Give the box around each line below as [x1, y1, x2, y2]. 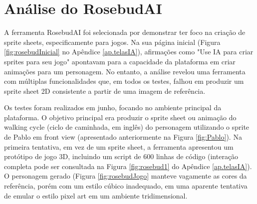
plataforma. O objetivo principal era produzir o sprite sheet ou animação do [4, 112, 237, 122]
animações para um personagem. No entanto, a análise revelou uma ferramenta [4, 66, 246, 76]
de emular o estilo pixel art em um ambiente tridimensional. [4, 190, 188, 201]
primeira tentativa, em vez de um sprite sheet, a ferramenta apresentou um [4, 141, 234, 152]
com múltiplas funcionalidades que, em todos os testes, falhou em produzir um [4, 76, 244, 86]
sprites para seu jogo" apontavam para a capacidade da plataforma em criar [4, 56, 236, 66]
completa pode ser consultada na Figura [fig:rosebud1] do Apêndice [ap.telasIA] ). [4, 161, 252, 171]
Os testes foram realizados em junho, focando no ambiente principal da [4, 102, 222, 113]
